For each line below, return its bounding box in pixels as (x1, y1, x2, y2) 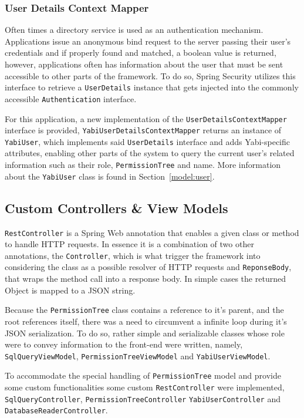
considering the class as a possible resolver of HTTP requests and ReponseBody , (5, 261, 292, 273)
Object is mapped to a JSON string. (5, 284, 136, 296)
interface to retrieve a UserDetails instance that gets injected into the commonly (5, 81, 299, 93)
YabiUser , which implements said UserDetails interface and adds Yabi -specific (5, 135, 290, 147)
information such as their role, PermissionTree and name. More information (5, 159, 281, 171)
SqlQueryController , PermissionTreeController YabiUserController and (5, 392, 281, 404)
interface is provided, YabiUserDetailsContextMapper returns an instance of (5, 124, 282, 136)
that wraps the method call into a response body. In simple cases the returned (5, 272, 286, 285)
